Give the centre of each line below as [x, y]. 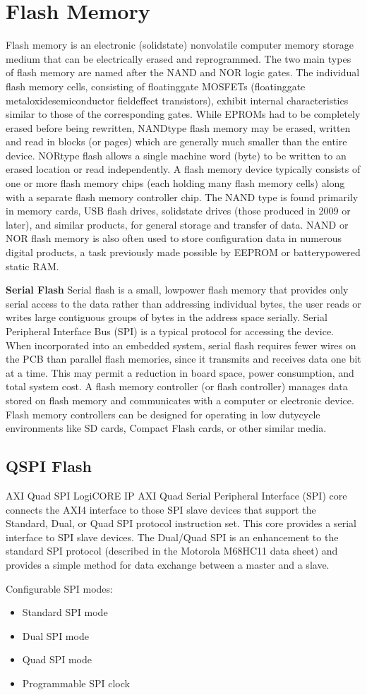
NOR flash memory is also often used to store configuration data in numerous [174, 238]
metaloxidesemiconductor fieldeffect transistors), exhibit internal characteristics [177, 100]
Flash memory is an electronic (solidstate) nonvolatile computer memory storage [180, 45]
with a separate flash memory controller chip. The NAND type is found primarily [182, 197]
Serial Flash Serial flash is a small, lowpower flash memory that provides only [177, 290]
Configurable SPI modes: [59, 588]
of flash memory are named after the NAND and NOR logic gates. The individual [183, 72]
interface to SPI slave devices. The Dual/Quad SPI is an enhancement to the [172, 537]
